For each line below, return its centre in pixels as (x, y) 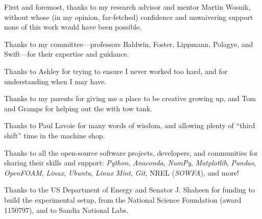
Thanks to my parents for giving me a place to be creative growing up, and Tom (130, 98)
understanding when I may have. (55, 81)
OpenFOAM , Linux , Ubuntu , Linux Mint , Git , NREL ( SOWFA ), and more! (122, 172)
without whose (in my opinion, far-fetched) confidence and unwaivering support (129, 17)
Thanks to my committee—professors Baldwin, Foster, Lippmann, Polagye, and (129, 44)
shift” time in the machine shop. (55, 135)
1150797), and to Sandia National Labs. (66, 210)
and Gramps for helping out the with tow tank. (78, 108)
